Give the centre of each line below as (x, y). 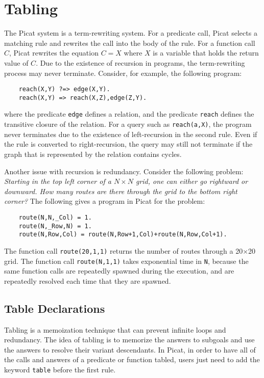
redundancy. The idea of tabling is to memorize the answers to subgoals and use (129, 340)
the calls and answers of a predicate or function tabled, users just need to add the (132, 359)
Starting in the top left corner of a (58, 181)
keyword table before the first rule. (60, 369)
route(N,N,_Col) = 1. (55, 217)
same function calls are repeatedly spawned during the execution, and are (119, 271)
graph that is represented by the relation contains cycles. (93, 154)
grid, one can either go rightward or (192, 181)
